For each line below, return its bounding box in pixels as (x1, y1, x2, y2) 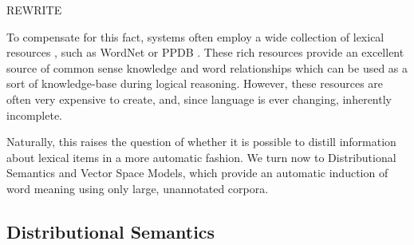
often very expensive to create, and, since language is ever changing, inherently (6, 90, 392, 107)
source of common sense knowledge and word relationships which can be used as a (6, 59, 408, 76)
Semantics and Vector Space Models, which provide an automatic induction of (6, 164, 388, 181)
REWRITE (6, 2, 62, 18)
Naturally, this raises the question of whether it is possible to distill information (6, 133, 396, 150)
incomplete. (6, 106, 62, 123)
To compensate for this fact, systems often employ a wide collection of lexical (6, 28, 384, 45)
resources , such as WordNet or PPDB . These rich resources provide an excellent (6, 44, 404, 61)
